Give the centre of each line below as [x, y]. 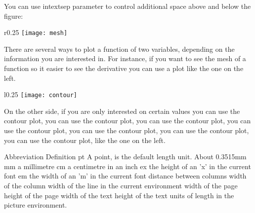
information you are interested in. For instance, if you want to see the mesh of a [125, 58]
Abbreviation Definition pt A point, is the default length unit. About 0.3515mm [125, 157]
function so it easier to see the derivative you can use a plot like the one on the [124, 68]
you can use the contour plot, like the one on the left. [85, 140]
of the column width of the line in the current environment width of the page [121, 186]
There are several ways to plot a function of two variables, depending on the [119, 49]
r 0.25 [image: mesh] [36, 32]
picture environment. [36, 205]
